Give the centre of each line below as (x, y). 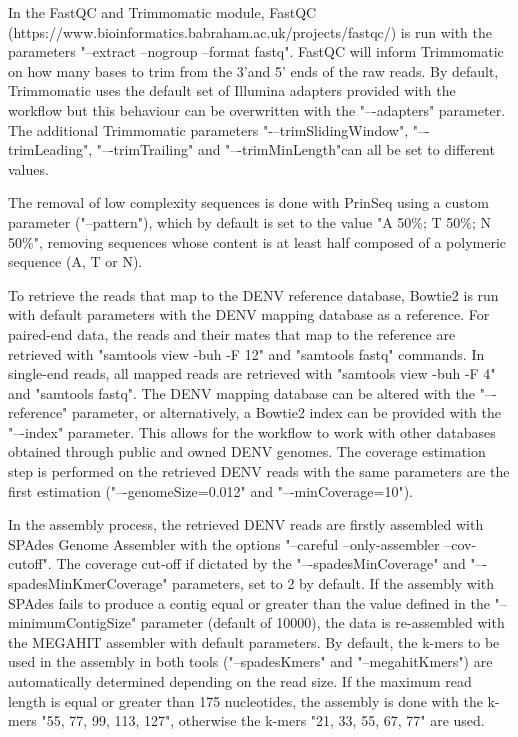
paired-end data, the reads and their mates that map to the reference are (232, 333)
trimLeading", (50, 149)
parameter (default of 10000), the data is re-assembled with (322, 622)
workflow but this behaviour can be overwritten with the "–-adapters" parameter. (257, 109)
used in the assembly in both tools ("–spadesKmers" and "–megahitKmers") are (250, 661)
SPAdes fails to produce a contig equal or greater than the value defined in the (249, 602)
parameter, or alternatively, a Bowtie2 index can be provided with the (286, 412)
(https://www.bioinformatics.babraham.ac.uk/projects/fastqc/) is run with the (250, 31)
